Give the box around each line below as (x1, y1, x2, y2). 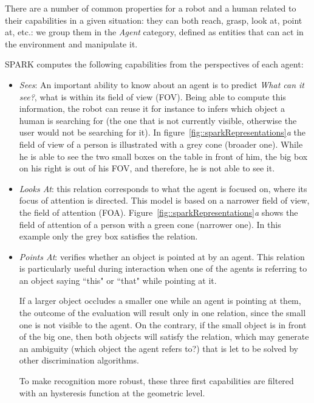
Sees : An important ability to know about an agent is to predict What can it (19, 78, 305, 91)
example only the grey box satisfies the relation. (19, 230, 198, 243)
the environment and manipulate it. (5, 37, 138, 50)
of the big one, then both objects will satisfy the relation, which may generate (19, 330, 309, 343)
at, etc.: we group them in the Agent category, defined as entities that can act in (5, 26, 304, 38)
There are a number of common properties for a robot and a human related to (5, 2, 296, 14)
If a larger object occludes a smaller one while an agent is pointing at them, (19, 294, 301, 307)
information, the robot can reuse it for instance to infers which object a (19, 102, 285, 115)
